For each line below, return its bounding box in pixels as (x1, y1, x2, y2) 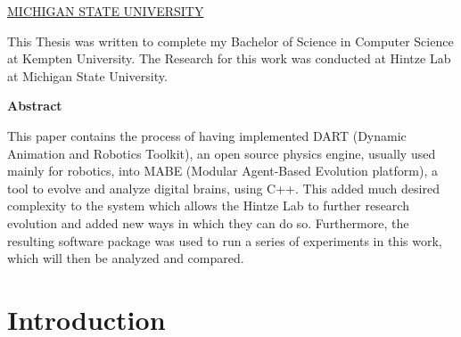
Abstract (7, 96, 62, 115)
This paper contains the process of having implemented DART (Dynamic (7, 126, 407, 144)
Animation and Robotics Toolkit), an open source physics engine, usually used (7, 144, 436, 162)
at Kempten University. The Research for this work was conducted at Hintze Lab (7, 49, 451, 68)
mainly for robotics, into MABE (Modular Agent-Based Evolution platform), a (7, 161, 438, 180)
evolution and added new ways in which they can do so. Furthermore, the (7, 213, 409, 232)
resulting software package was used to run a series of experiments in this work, (7, 231, 442, 250)
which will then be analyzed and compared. (7, 249, 244, 267)
